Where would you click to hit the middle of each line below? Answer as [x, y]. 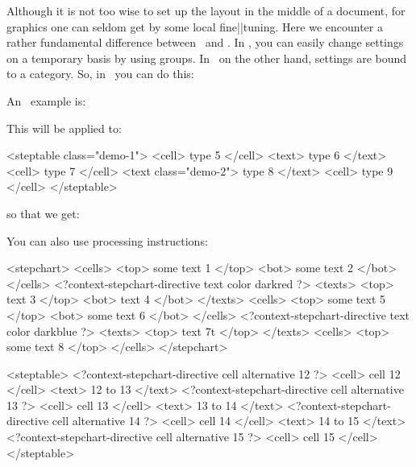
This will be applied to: [64, 128]
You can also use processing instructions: [107, 240]
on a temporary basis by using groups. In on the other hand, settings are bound [207, 58]
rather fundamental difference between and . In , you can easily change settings [205, 42]
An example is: [46, 100]
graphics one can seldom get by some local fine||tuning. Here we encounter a [195, 26]
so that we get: [43, 213]
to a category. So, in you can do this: [100, 74]
